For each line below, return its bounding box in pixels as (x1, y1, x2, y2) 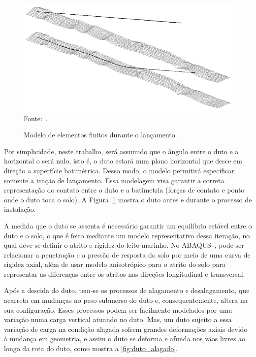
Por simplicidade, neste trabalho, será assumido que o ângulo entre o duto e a (4, 146, 239, 156)
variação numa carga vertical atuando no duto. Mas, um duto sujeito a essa (4, 314, 232, 325)
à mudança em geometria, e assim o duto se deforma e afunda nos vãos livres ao (4, 333, 246, 344)
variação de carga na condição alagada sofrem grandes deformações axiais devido (4, 324, 248, 334)
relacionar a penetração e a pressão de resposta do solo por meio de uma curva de (4, 249, 251, 260)
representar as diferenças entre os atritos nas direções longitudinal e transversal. (4, 268, 245, 279)
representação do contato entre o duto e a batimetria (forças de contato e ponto (4, 185, 245, 195)
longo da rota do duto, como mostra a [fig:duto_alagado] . (4, 343, 178, 354)
